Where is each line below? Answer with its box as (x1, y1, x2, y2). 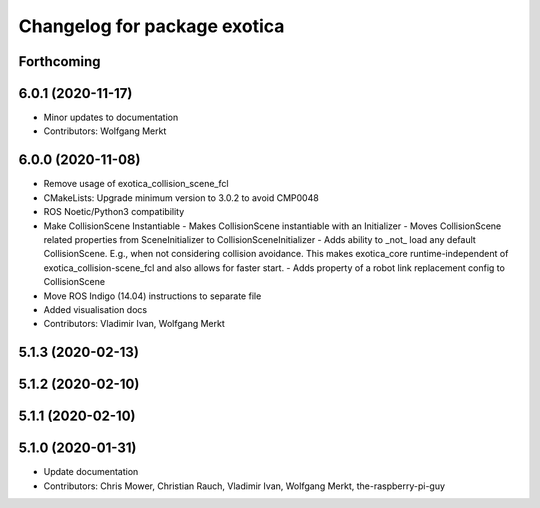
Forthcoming (18, 53, 101, 70)
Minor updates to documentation (43, 111, 179, 124)
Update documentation (43, 466, 139, 478)
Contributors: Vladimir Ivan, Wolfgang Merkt (43, 318, 225, 330)
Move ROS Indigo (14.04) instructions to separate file (43, 290, 262, 302)
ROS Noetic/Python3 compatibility (43, 206, 185, 218)
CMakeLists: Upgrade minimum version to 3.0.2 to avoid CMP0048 (43, 191, 319, 204)
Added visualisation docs (43, 303, 148, 315)
